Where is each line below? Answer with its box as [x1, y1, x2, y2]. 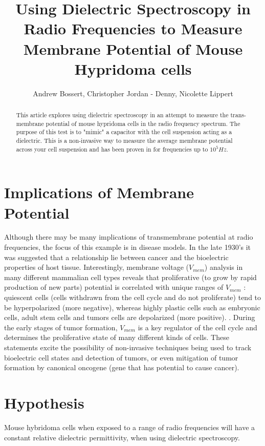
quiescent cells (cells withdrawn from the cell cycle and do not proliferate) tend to [4, 292, 261, 303]
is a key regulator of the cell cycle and [138, 322, 257, 332]
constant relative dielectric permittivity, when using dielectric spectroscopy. [4, 432, 240, 442]
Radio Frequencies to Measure [24, 18, 242, 39]
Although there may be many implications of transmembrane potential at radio [4, 231, 253, 242]
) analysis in [204, 262, 243, 272]
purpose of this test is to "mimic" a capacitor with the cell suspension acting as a [16, 128, 232, 136]
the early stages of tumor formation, [4, 322, 118, 332]
